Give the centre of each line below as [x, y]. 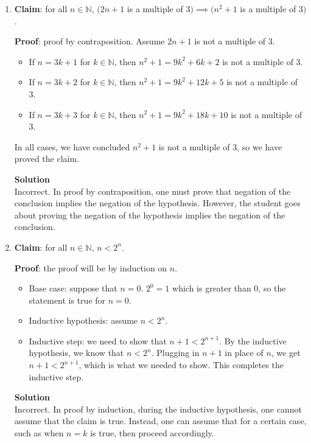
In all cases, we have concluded [72, 146]
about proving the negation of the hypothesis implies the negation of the [150, 215]
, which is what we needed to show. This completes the [181, 365]
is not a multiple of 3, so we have [220, 146]
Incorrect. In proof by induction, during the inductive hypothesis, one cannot [158, 409]
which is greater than [212, 288]
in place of [244, 353]
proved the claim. [47, 159]
